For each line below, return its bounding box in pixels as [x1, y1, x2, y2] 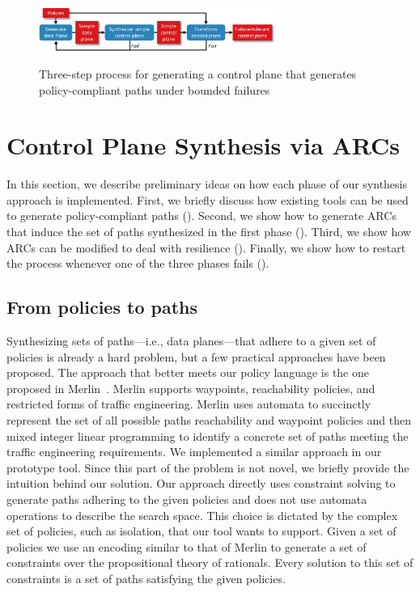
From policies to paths [6, 294, 198, 319]
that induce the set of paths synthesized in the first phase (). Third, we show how [6, 223, 411, 240]
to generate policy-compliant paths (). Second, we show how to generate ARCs [6, 207, 397, 224]
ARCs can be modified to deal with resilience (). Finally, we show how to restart [6, 239, 406, 256]
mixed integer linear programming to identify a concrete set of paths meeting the [6, 427, 409, 444]
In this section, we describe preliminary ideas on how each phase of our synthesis [6, 175, 408, 192]
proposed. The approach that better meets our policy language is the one [6, 364, 369, 381]
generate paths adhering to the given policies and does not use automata [6, 490, 367, 507]
